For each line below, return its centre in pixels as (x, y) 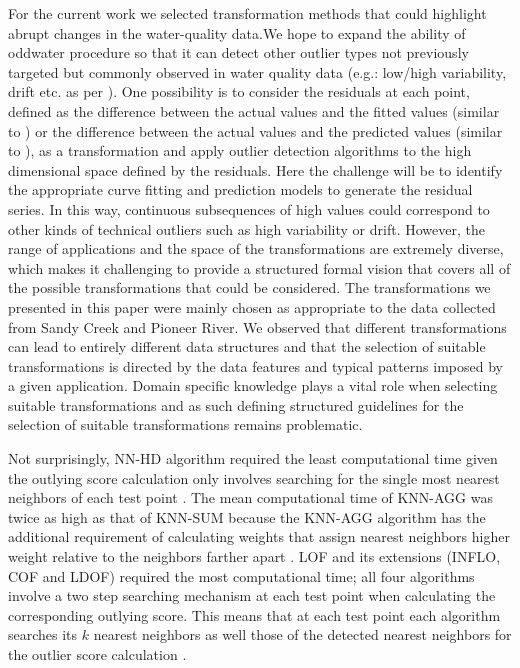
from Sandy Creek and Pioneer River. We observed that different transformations (257, 326)
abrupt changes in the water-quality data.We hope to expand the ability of (237, 32)
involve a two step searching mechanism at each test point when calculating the (252, 595)
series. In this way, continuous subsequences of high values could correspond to (249, 208)
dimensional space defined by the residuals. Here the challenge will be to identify (255, 169)
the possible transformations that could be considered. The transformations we (249, 287)
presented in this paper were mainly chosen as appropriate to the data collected (252, 306)
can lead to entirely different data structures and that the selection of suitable (247, 346)
